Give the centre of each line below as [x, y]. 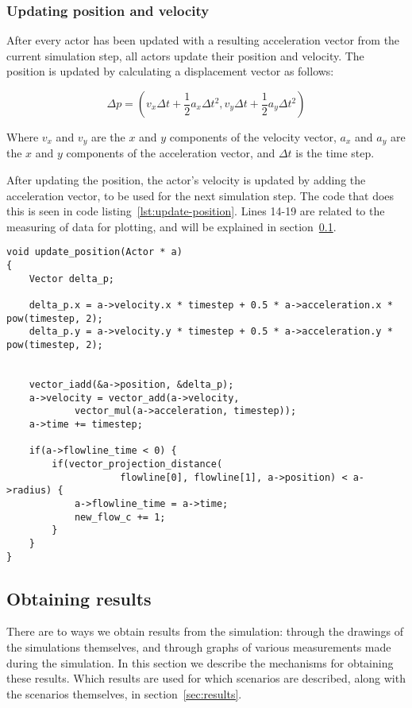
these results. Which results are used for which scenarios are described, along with [206, 678]
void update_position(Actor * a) [94, 252]
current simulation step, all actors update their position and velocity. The [185, 55]
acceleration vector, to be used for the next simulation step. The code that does [200, 195]
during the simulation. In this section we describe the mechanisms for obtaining [200, 662]
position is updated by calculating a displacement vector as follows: [170, 71]
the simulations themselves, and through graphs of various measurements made [199, 646]
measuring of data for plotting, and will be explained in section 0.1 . [171, 226]
